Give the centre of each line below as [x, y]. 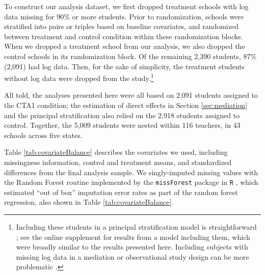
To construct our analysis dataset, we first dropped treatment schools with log [126, 6]
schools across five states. [43, 135]
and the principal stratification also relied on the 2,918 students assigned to [122, 115]
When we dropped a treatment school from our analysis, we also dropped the [125, 46]
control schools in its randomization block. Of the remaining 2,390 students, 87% [130, 56]
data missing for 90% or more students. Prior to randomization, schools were [124, 16]
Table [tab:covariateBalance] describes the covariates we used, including [116, 152]
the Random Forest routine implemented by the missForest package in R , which [131, 182]
